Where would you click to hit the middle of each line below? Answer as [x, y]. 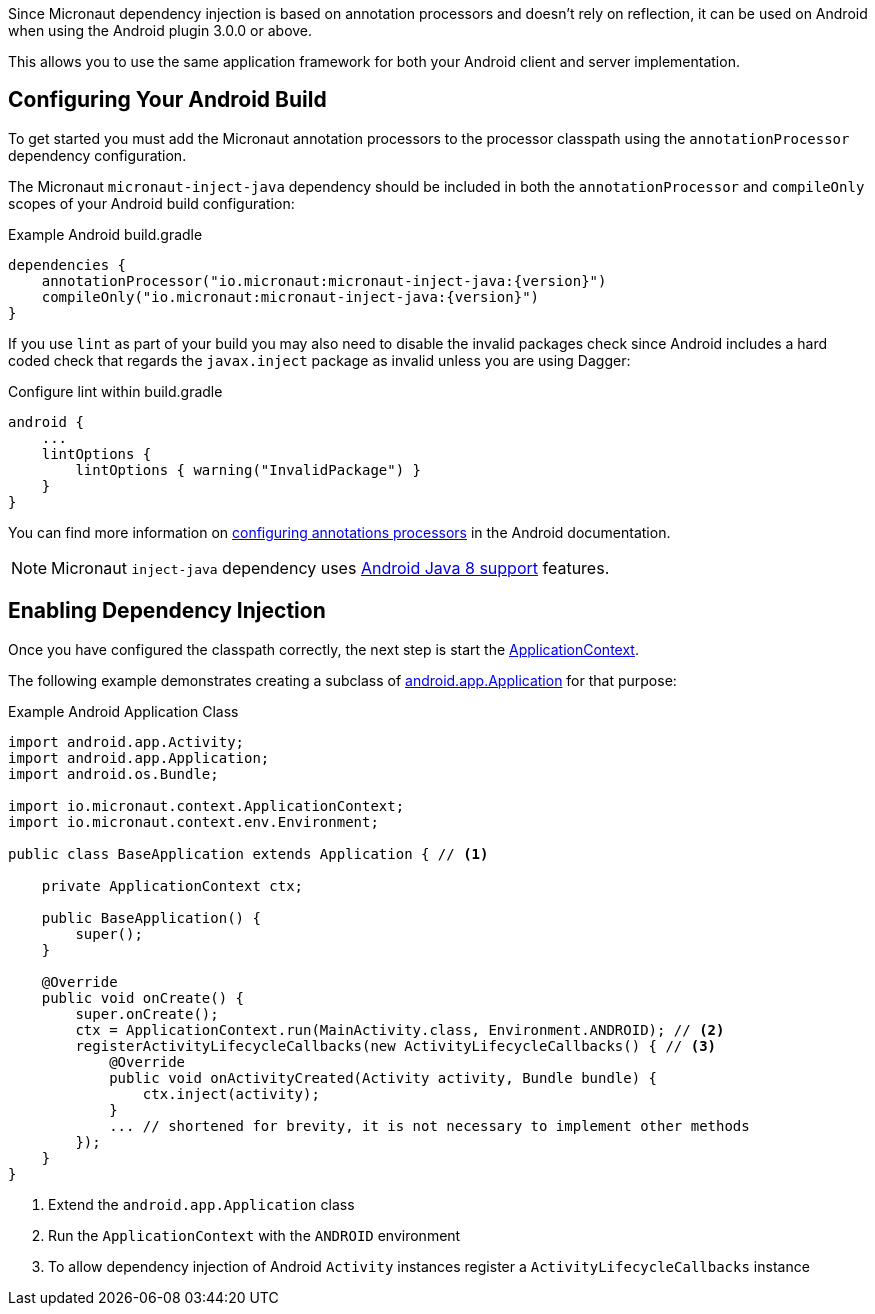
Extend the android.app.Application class [201, 1204]
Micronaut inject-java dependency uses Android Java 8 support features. [330, 567]
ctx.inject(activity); [231, 1093]
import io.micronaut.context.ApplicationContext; [206, 805]
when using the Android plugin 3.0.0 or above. [160, 30]
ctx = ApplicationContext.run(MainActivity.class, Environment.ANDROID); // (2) [400, 1029]
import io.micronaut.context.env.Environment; [193, 821]
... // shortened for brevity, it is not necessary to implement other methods [429, 1125]
